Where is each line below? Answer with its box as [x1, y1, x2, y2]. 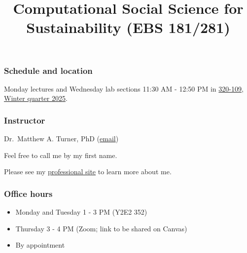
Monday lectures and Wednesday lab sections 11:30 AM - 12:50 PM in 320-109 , [4, 83, 244, 94]
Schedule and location [4, 64, 93, 76]
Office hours [4, 187, 53, 199]
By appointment [15, 240, 65, 250]
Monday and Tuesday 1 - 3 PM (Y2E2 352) [15, 207, 147, 217]
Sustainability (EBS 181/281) [26, 17, 230, 37]
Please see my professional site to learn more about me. [4, 166, 172, 177]
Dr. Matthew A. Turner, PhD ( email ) [4, 133, 119, 144]
